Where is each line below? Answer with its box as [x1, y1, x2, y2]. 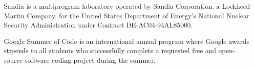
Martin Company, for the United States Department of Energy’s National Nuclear [4, 10, 250, 20]
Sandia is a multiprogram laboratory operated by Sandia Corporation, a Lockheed [4, 1, 250, 11]
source [4, 54, 23, 65]
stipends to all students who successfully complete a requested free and [4, 45, 216, 55]
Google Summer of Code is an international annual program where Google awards [4, 36, 250, 46]
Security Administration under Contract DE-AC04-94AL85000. [4, 20, 193, 30]
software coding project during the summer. [24, 54, 156, 65]
